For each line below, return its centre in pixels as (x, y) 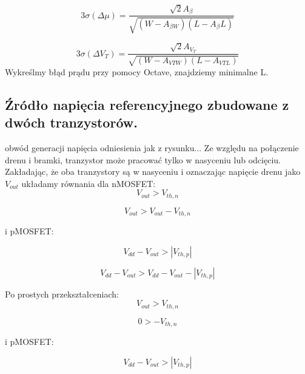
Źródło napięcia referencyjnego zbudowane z (147, 104)
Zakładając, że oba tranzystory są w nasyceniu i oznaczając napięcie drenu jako (153, 172)
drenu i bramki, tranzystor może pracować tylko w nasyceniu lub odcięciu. (143, 159)
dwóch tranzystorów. (71, 122)
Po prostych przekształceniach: (62, 294)
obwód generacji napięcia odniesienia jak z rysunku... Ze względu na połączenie (152, 147)
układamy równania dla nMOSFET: (89, 183)
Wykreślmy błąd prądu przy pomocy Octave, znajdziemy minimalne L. (137, 71)
